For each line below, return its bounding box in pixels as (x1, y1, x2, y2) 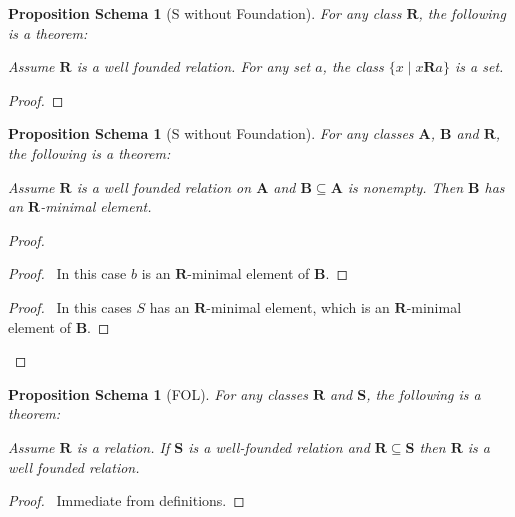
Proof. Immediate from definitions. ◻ (8, 490, 245, 511)
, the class (322, 56, 384, 77)
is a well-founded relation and (188, 436, 370, 457)
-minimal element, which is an (206, 296, 390, 317)
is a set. (455, 56, 504, 77)
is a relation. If (76, 436, 170, 457)
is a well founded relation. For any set (76, 56, 311, 77)
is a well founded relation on (76, 176, 252, 197)
